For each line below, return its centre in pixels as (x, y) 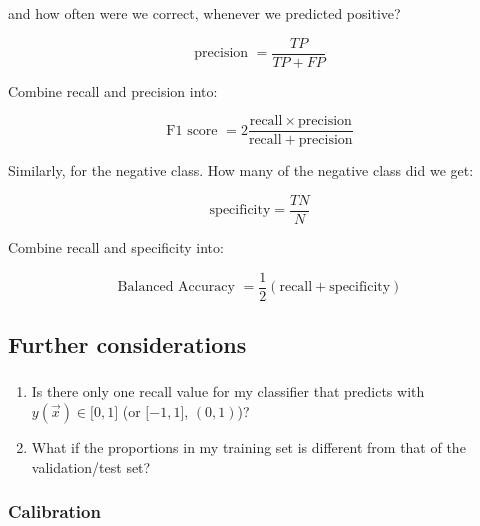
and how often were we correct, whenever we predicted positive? (204, 13)
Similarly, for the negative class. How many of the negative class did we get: (241, 170)
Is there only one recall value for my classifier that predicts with (228, 391)
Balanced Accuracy (176, 287)
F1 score (192, 130)
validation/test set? (91, 466)
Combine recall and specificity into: (116, 246)
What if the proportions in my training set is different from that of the (248, 446)
